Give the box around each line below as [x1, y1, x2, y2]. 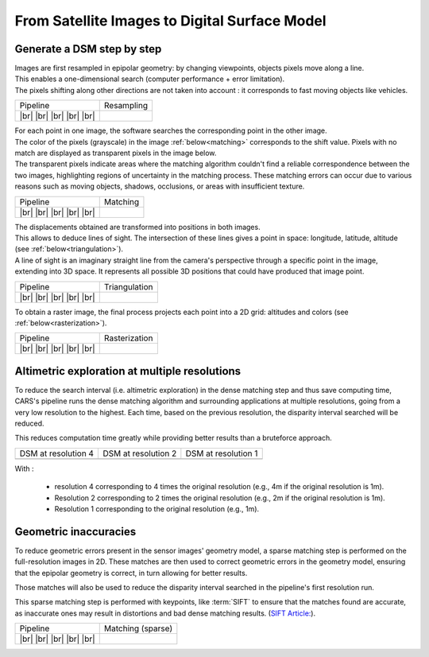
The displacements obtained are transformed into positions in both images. [14, 222, 261, 231]
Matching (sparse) [103, 623, 173, 634]
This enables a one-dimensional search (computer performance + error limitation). [14, 74, 285, 84]
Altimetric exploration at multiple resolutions [14, 364, 242, 378]
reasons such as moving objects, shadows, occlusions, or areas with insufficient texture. [14, 181, 305, 191]
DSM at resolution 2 [102, 448, 177, 459]
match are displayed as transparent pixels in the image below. [14, 148, 217, 158]
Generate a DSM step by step [14, 42, 162, 56]
